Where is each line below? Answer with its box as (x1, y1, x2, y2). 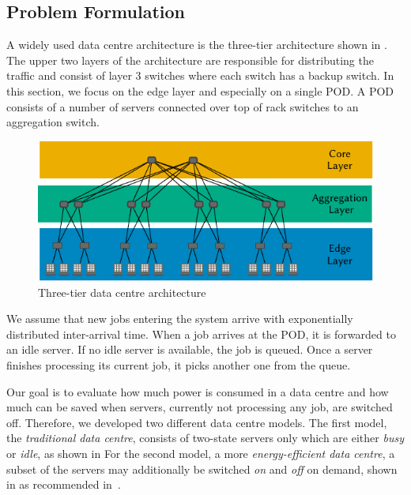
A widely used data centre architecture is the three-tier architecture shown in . (6, 36, 387, 53)
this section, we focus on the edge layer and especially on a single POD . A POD (6, 82, 394, 99)
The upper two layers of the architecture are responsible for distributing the (6, 51, 374, 68)
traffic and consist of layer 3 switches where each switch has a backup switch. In (6, 67, 394, 84)
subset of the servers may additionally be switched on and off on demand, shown (6, 460, 398, 477)
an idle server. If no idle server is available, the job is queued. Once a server (6, 341, 373, 358)
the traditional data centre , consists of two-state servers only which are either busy (6, 429, 404, 446)
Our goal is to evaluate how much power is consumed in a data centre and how (6, 383, 389, 399)
